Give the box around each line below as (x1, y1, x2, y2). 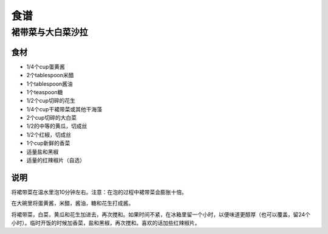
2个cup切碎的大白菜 (26, 114, 77, 122)
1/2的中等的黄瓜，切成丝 (26, 122, 87, 130)
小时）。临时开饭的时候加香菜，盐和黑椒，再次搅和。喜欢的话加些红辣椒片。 (11, 219, 200, 227)
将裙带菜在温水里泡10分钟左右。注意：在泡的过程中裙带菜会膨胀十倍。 (11, 188, 188, 196)
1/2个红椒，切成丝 (26, 131, 72, 138)
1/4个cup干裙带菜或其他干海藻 (26, 105, 103, 112)
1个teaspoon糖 (26, 88, 63, 95)
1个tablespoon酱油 (26, 80, 73, 88)
